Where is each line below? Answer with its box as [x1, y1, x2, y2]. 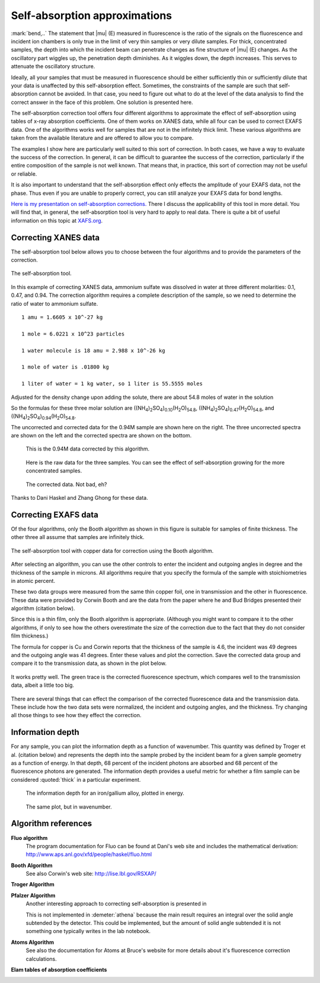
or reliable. [11, 170, 37, 177]
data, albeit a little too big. [11, 681, 74, 689]
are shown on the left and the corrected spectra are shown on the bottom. [11, 432, 192, 439]
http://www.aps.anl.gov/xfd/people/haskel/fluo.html [25, 851, 152, 858]
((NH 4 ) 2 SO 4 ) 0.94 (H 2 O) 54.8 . [11, 413, 76, 421]
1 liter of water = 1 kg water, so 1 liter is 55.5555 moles [21, 380, 203, 387]
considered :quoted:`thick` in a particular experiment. [11, 776, 141, 783]
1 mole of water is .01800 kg [21, 364, 110, 370]
